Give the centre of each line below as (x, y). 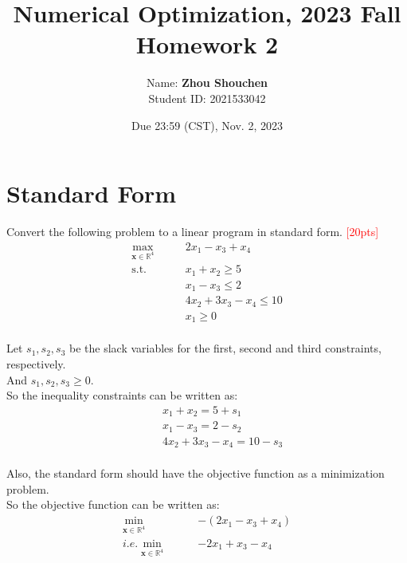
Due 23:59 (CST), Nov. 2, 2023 (207, 125)
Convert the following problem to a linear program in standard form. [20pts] (193, 232)
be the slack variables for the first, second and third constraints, (225, 348)
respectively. (36, 364)
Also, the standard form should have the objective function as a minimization (196, 473)
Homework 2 (207, 44)
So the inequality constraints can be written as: (122, 395)
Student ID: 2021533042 (207, 98)
